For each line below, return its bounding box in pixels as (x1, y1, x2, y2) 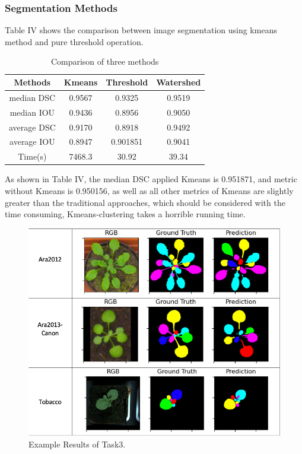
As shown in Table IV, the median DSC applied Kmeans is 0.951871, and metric (5, 173, 297, 185)
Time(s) (18, 150, 47, 163)
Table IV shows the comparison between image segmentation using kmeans (5, 24, 277, 36)
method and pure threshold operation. (5, 35, 144, 47)
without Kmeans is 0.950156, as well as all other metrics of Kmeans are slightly (5, 184, 294, 196)
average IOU (9, 135, 55, 148)
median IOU (9, 106, 55, 118)
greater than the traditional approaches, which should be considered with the (5, 196, 285, 208)
